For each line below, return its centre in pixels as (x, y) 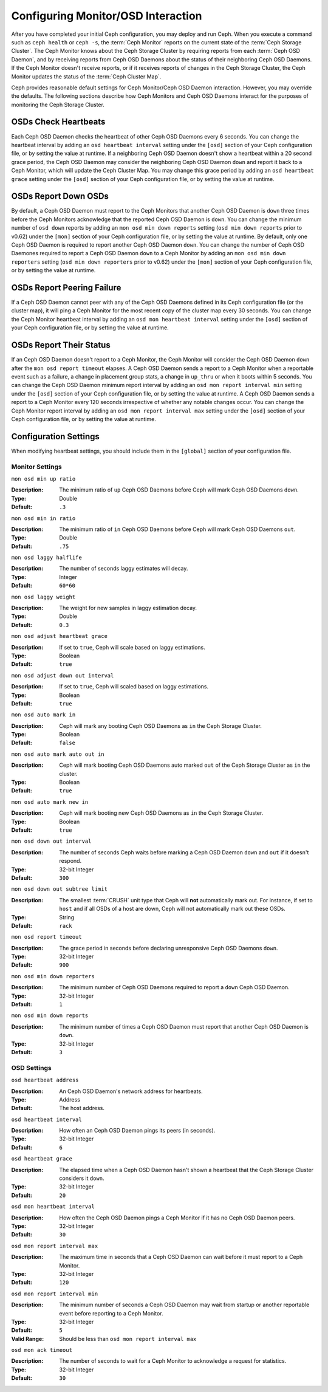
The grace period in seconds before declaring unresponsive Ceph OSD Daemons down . (169, 948)
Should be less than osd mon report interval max (128, 1339)
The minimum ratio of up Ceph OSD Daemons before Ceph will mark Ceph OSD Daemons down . (179, 490)
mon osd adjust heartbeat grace (59, 636)
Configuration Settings (56, 437)
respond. (70, 861)
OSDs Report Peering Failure (66, 288)
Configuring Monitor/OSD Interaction (107, 16)
